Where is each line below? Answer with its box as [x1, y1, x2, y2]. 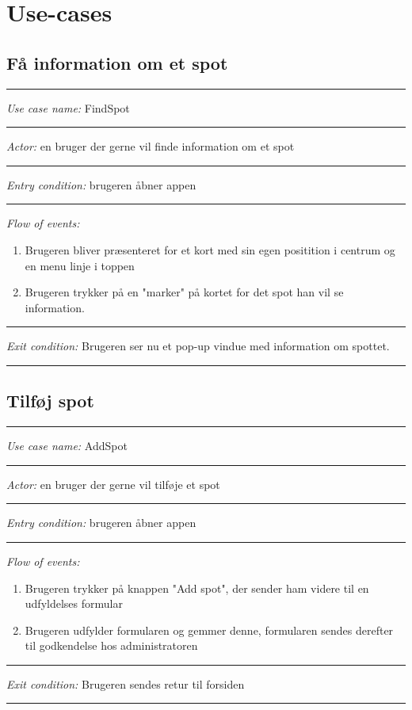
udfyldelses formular [25, 595, 123, 612]
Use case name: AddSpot [6, 437, 128, 454]
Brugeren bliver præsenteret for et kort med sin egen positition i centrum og [25, 241, 395, 258]
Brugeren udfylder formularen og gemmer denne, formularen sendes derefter [25, 621, 394, 638]
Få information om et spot [6, 50, 228, 74]
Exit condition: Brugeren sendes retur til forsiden [6, 675, 245, 692]
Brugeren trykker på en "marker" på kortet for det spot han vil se [25, 284, 344, 300]
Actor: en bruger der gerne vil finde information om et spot [6, 138, 295, 155]
